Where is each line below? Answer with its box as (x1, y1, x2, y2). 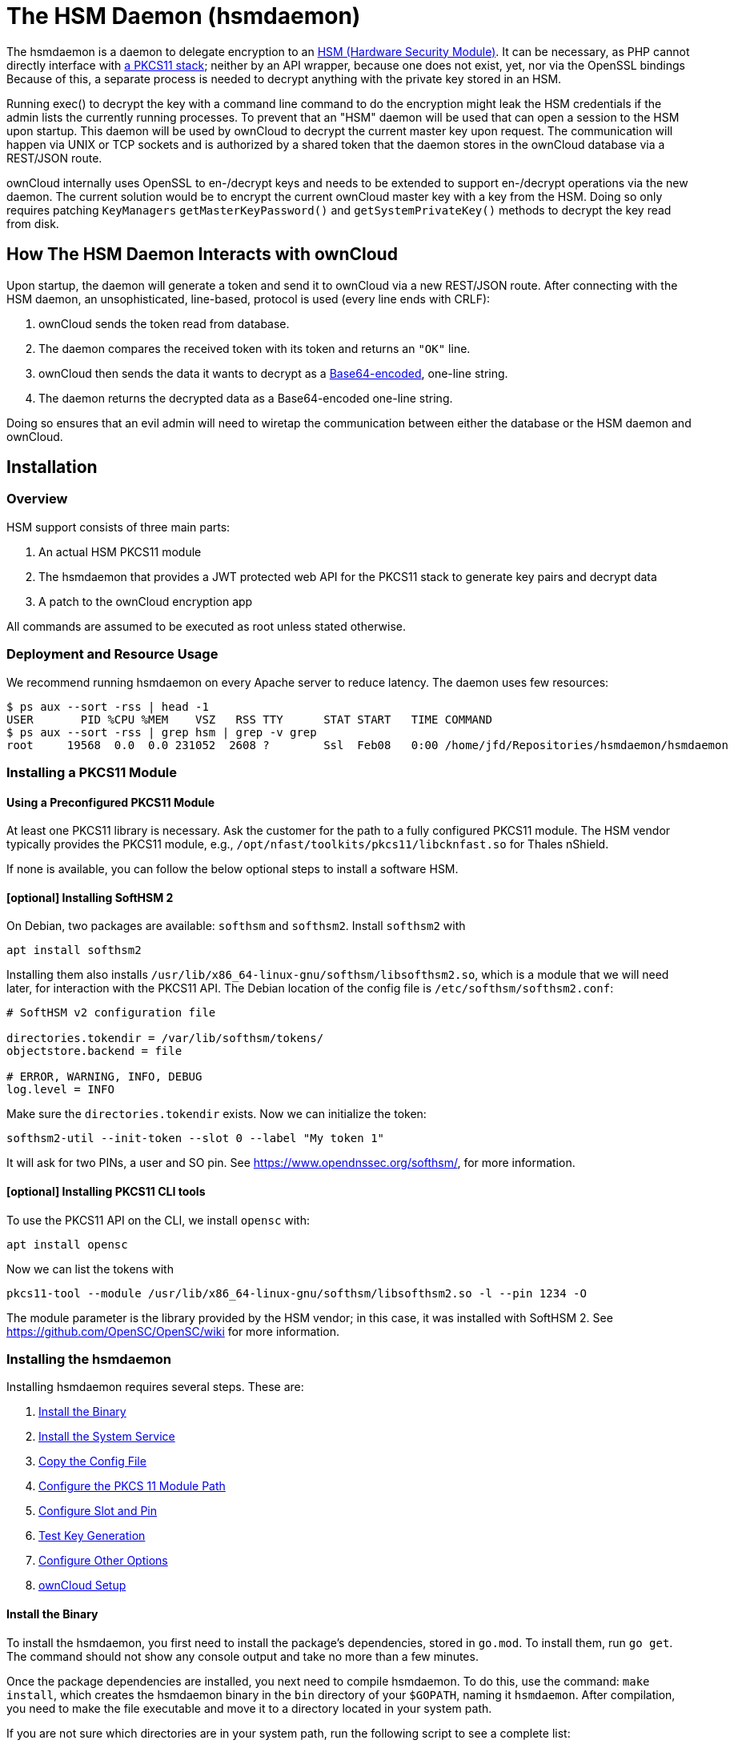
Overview (6, 491, 68, 507)
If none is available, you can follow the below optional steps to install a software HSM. (6, 862, 459, 876)
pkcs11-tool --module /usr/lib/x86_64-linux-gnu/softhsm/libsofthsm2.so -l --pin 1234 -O (6, 1286, 587, 1300)
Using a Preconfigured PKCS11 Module (6, 795, 215, 809)
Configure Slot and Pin (38, 1504, 157, 1518)
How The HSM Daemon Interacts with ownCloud (6, 244, 398, 265)
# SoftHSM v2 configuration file (6, 1006, 216, 1020)
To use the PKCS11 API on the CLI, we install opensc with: (6, 1213, 310, 1227)
